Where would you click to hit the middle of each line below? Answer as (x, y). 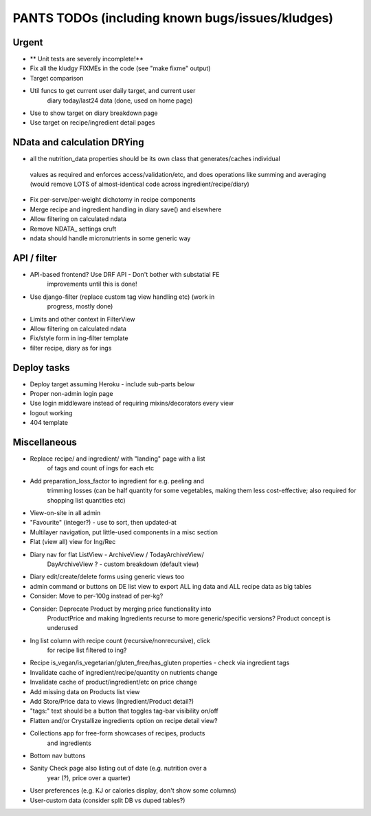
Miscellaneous (45, 442)
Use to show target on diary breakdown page (94, 113)
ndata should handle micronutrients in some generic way (110, 238)
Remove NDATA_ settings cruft (73, 229)
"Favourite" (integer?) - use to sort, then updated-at (103, 523)
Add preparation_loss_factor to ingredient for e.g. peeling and (117, 481)
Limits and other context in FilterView (82, 319)
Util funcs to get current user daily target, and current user (113, 91)
